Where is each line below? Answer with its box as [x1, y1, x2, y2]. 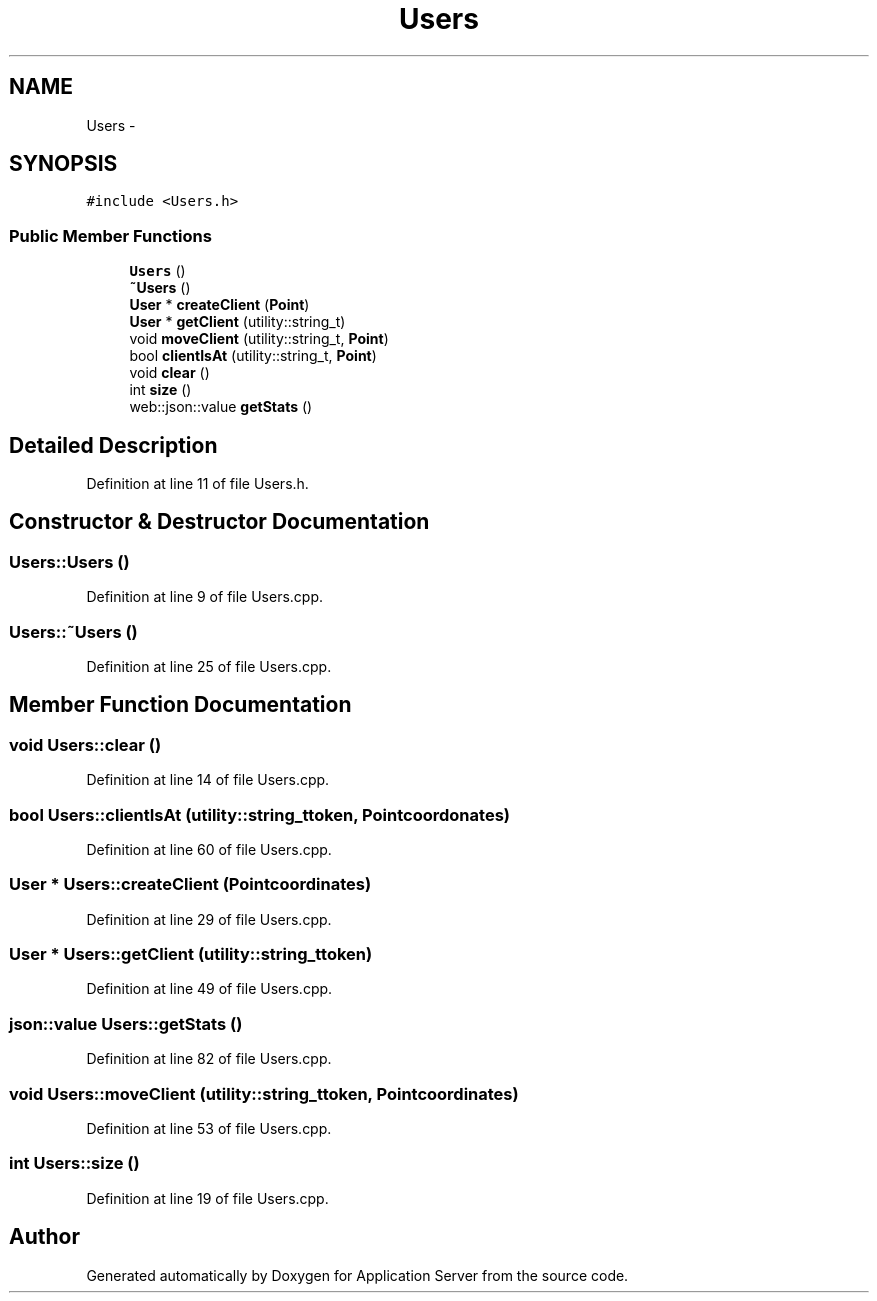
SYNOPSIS [9, 151, 118, 177]
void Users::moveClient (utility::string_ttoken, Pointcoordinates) [9, 1083, 519, 1104]
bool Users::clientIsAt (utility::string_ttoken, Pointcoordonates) [9, 804, 510, 825]
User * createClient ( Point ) [129, 296, 310, 314]
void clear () [129, 364, 210, 382]
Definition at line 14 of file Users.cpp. [86, 771, 330, 789]
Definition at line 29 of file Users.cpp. [86, 910, 332, 928]
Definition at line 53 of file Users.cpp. [86, 1119, 332, 1137]
